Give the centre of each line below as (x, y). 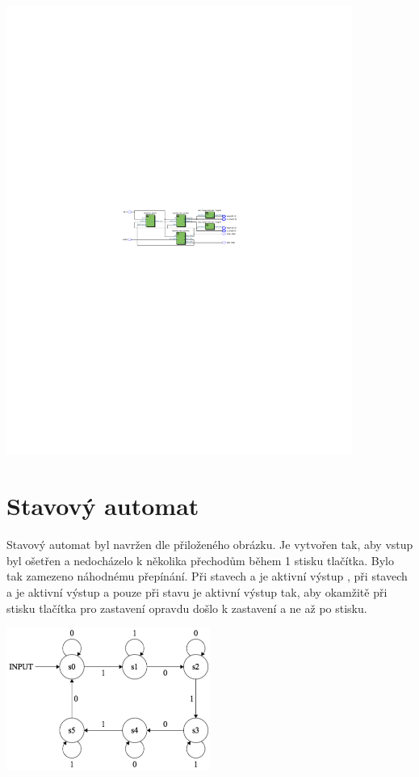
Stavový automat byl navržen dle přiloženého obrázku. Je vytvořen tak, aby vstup (210, 545)
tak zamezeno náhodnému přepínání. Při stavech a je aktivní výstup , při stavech (207, 576)
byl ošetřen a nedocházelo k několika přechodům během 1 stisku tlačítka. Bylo (200, 560)
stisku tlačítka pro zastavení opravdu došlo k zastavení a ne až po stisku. (187, 608)
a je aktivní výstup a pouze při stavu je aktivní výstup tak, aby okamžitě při (197, 592)
